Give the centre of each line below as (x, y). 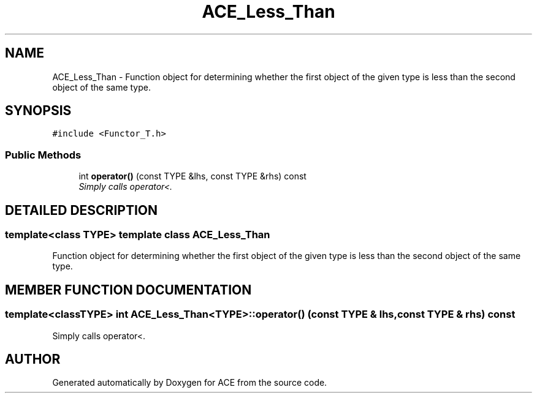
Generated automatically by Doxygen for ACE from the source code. (190, 383)
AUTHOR (33, 359)
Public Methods (43, 155)
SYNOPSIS (38, 111)
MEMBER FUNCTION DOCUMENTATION (128, 290)
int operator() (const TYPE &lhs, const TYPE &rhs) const (192, 176)
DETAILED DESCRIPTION (82, 210)
